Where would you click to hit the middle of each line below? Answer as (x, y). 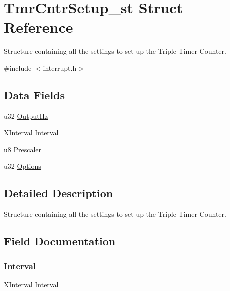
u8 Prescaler (23, 149)
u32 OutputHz (26, 116)
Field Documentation (60, 241)
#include (18, 68)
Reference (39, 27)
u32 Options (23, 166)
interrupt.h (60, 68)
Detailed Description (59, 193)
